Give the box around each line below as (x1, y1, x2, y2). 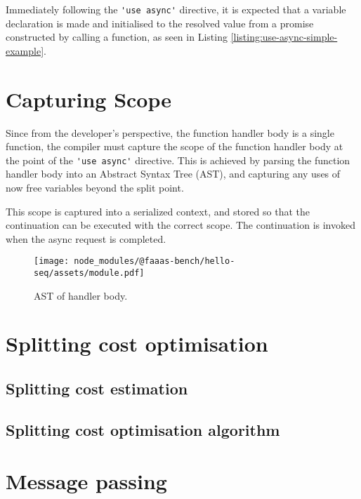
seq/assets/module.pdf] (34, 268, 145, 279)
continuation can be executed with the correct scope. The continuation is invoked (6, 218, 355, 232)
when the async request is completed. (6, 231, 166, 246)
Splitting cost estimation (6, 378, 188, 399)
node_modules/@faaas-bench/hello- (74, 256, 235, 267)
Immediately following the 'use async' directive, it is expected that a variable (6, 2, 346, 16)
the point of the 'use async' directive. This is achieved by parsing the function (6, 152, 350, 167)
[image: (34, 256, 70, 267)
